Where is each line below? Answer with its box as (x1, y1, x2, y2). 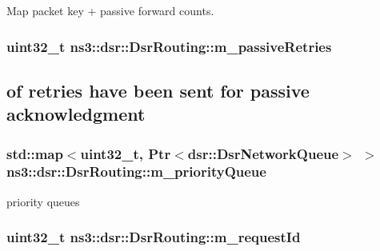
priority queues (6, 193, 80, 209)
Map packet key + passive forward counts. (6, 2, 214, 18)
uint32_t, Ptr (80, 143, 171, 163)
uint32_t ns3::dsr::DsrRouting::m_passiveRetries (6, 36, 332, 56)
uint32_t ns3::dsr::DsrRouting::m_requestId (6, 227, 301, 247)
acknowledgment (6, 102, 146, 126)
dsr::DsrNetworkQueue (187, 143, 339, 163)
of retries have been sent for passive (6, 78, 310, 102)
